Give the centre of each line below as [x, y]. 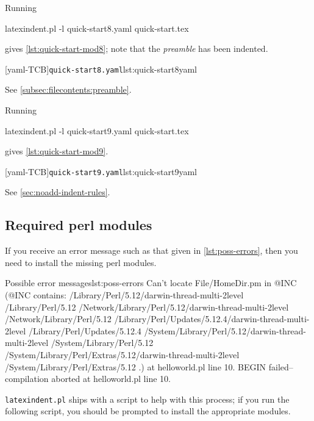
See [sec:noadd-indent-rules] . [58, 192]
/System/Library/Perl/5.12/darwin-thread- [225, 330]
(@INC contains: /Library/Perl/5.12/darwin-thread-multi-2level [124, 295]
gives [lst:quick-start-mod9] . [57, 151]
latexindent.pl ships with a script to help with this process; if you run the [147, 399]
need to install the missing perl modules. [81, 262]
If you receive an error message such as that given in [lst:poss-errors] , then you [152, 250]
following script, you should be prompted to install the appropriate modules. [148, 411]
